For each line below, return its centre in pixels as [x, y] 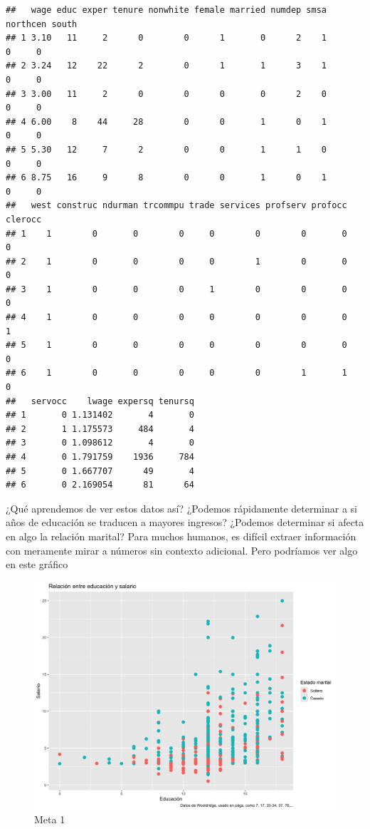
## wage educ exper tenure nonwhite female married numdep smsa [166, 10]
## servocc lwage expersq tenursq [100, 401]
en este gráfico [37, 564]
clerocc [24, 219]
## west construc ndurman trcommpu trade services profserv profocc [176, 206]
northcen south [42, 24]
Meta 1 [50, 819]
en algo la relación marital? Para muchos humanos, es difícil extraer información [181, 536]
